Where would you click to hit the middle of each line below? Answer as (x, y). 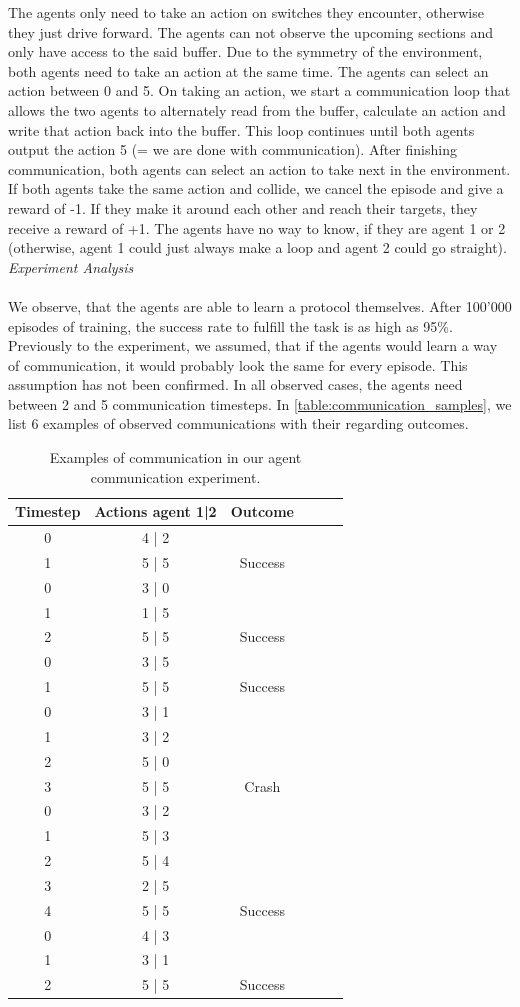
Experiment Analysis (71, 266)
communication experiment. (175, 476)
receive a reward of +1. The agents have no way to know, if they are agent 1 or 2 (257, 227)
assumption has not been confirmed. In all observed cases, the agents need (235, 384)
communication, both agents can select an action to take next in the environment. (259, 168)
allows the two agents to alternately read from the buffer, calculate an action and (257, 109)
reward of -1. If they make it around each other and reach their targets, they (243, 207)
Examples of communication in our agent (175, 457)
